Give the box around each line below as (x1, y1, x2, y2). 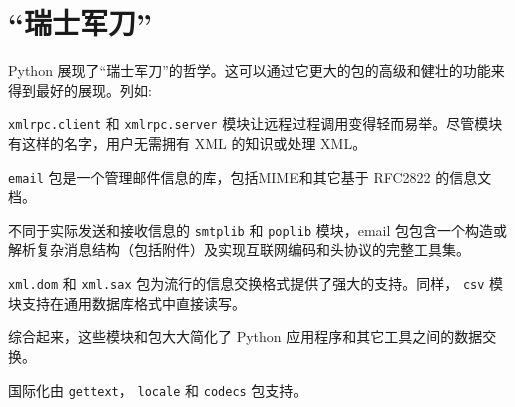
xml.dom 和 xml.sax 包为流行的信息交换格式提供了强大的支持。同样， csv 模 (8, 273, 504, 294)
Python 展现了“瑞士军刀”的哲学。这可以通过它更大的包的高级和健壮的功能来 (8, 60, 505, 81)
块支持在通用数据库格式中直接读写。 (8, 292, 246, 313)
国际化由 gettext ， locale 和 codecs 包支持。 (8, 379, 308, 400)
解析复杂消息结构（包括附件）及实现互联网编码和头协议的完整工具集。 (8, 239, 470, 260)
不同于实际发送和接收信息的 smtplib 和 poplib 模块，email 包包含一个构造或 (8, 219, 508, 240)
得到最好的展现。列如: (8, 79, 152, 100)
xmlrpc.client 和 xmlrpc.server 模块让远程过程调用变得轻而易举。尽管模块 (8, 113, 503, 134)
